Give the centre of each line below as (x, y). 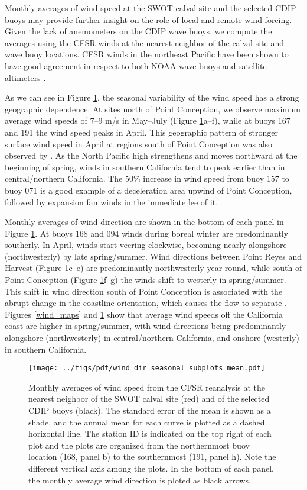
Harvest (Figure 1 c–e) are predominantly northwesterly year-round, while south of (153, 268)
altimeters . (25, 77)
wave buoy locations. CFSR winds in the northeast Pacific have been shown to (147, 54)
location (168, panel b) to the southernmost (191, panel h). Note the (152, 457)
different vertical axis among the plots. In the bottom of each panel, (151, 468)
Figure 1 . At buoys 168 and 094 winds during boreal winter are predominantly (147, 233)
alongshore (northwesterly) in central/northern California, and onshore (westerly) (152, 338)
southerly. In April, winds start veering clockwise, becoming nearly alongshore (146, 245)
